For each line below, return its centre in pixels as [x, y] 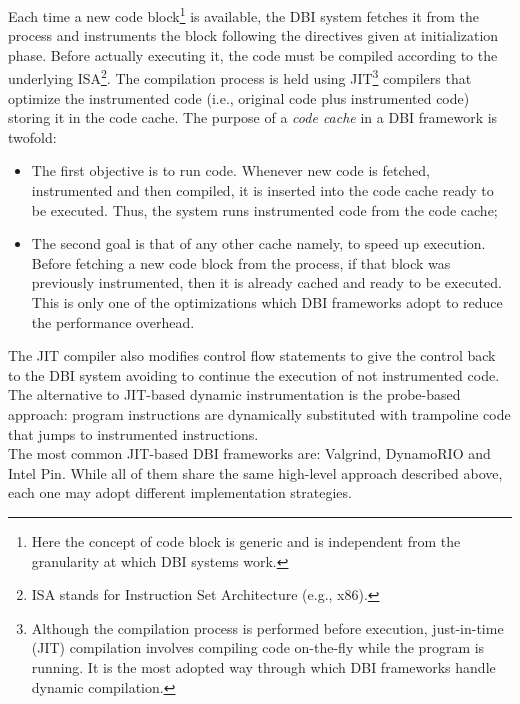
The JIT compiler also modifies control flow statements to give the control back [252, 355]
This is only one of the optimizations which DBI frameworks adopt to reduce [267, 302]
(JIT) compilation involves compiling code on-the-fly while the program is [258, 647]
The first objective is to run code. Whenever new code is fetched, [230, 170]
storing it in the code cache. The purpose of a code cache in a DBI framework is [253, 117]
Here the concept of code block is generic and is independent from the [246, 540]
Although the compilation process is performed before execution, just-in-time [267, 627]
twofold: [32, 136]
